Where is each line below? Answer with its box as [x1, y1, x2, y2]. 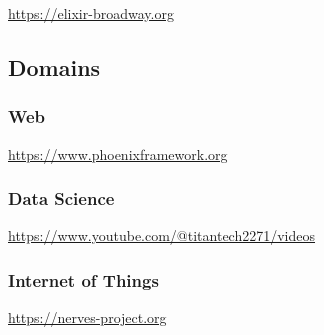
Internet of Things [8, 267, 159, 292]
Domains [8, 51, 101, 82]
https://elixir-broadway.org [8, 3, 174, 23]
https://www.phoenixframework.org [8, 143, 228, 164]
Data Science [8, 186, 115, 211]
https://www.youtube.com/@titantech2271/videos [8, 225, 316, 246]
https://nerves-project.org [8, 307, 167, 328]
